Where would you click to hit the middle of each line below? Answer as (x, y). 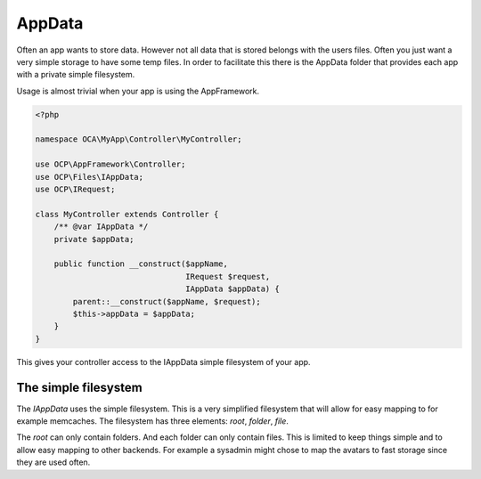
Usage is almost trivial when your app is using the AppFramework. (138, 91)
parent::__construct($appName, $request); (167, 301)
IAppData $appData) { (232, 289)
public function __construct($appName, (141, 264)
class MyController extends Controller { (127, 214)
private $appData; (94, 239)
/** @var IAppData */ (101, 227)
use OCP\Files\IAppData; (90, 177)
